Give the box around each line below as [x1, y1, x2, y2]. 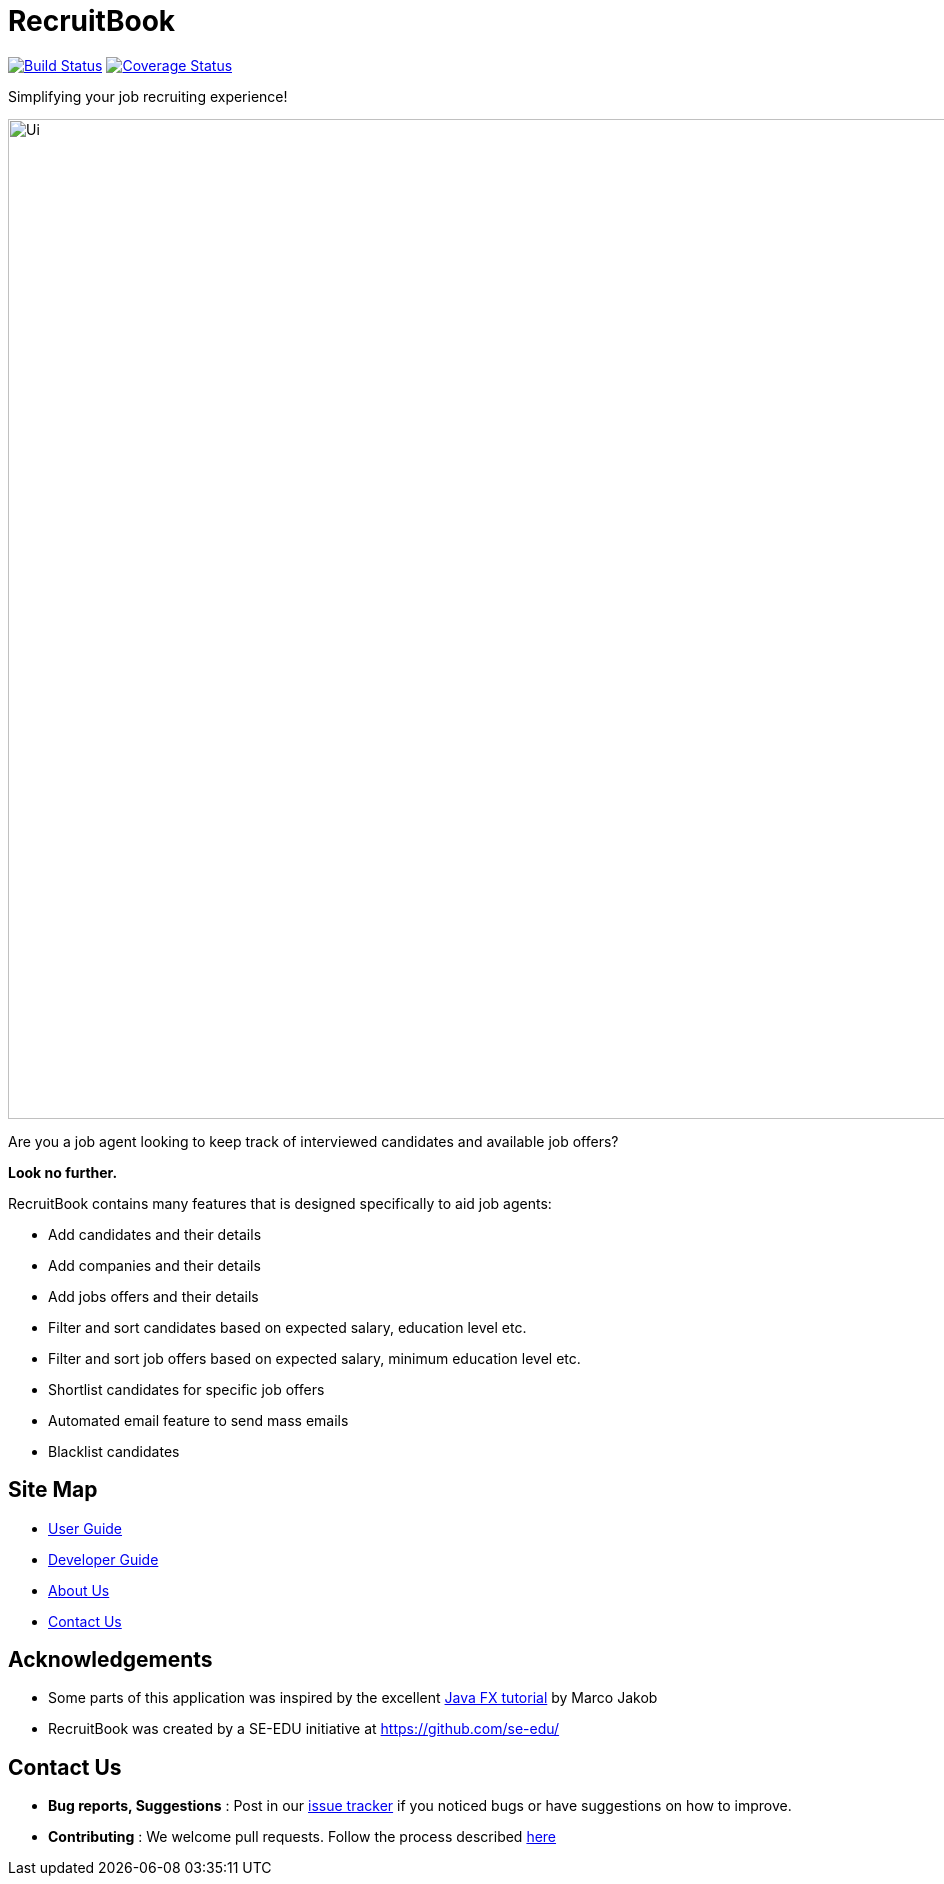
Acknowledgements [8, 1647, 213, 1673]
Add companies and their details [48, 1256, 261, 1274]
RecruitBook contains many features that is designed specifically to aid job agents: [8, 1194, 552, 1212]
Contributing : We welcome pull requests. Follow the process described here [48, 1828, 557, 1846]
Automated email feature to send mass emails [48, 1411, 349, 1429]
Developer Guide [48, 1550, 159, 1568]
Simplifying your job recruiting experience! [8, 87, 288, 105]
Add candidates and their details [48, 1225, 262, 1243]
